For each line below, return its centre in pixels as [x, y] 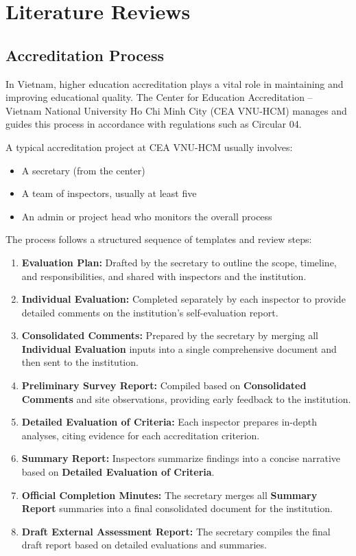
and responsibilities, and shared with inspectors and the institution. [164, 276]
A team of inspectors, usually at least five [109, 193]
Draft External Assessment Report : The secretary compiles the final [176, 531]
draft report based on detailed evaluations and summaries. [144, 545]
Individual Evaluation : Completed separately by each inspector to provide [183, 299]
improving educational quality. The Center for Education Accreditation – [159, 97]
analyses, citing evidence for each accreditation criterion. [141, 435]
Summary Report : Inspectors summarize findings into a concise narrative [181, 458]
